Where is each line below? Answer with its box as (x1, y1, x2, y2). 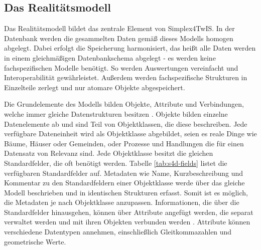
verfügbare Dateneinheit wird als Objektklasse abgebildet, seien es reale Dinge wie (4, 128, 257, 139)
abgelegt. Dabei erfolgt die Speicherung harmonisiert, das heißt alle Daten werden (4, 43, 256, 53)
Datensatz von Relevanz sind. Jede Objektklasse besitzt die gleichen (4, 148, 213, 158)
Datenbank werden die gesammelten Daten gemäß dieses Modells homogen (4, 33, 233, 43)
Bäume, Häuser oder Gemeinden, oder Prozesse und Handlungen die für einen (4, 138, 244, 148)
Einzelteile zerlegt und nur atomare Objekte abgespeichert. (4, 82, 185, 92)
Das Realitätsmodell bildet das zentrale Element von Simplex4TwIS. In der (4, 23, 235, 34)
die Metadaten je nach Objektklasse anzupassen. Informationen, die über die (4, 197, 239, 207)
